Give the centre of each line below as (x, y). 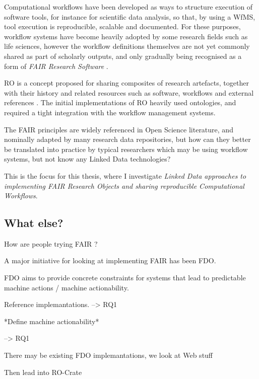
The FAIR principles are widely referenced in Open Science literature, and (119, 129)
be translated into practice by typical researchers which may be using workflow (126, 149)
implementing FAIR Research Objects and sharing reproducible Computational (124, 185)
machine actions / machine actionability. (67, 287)
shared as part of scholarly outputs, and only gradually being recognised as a (123, 56)
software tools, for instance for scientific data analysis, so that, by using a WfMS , (130, 16)
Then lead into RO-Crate (43, 372)
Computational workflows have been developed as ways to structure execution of (128, 7)
